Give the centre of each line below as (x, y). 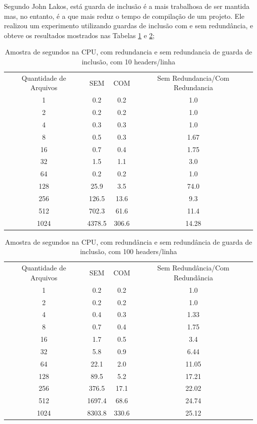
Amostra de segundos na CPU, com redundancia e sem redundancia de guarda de (128, 52)
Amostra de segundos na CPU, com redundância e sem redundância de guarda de (128, 241)
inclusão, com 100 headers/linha (128, 251)
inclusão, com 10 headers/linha (128, 61)
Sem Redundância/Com (193, 268)
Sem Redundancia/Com (193, 78)
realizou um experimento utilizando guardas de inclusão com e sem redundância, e (128, 26)
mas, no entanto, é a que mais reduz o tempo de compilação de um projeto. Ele (124, 16)
